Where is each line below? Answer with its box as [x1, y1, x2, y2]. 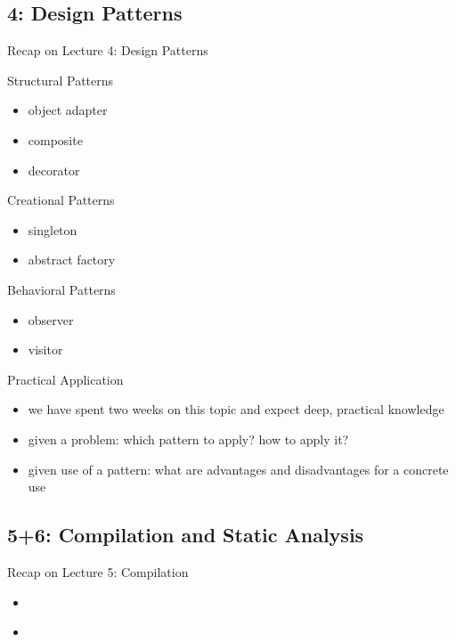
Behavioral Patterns [7, 280, 116, 298]
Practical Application [7, 370, 124, 388]
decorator [28, 160, 80, 179]
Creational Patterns [7, 191, 115, 209]
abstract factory [28, 250, 116, 269]
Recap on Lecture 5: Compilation [7, 562, 189, 581]
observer [28, 310, 74, 329]
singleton [28, 220, 77, 239]
